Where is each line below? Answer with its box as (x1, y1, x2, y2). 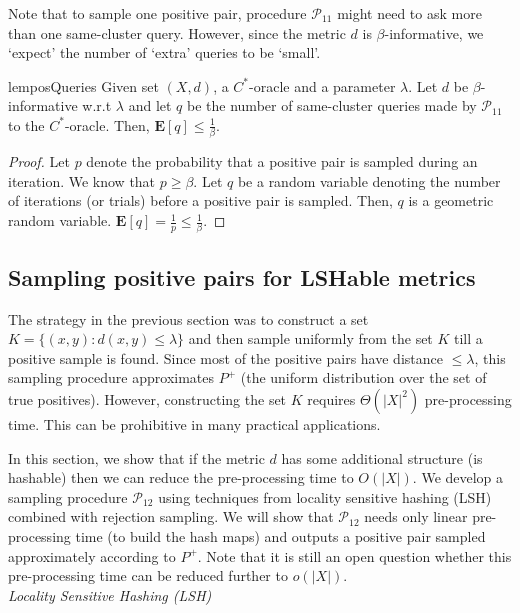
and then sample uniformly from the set (188, 328, 433, 349)
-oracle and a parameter (249, 75, 396, 96)
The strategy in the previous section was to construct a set (8, 308, 369, 329)
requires (307, 388, 356, 409)
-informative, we (384, 22, 484, 43)
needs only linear (364, 506, 468, 527)
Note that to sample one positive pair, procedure (8, 3, 307, 23)
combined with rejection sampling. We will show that (8, 506, 334, 527)
